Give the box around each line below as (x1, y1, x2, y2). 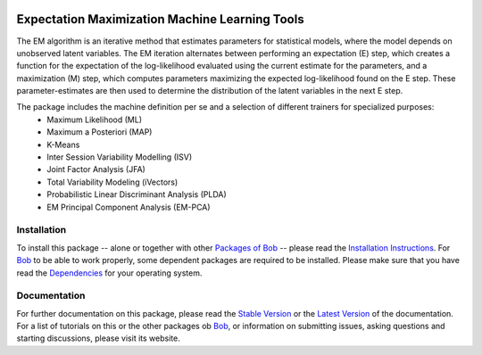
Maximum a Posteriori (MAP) (46, 127, 153, 137)
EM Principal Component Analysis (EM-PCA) (46, 202, 211, 212)
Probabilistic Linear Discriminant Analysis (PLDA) (46, 189, 227, 200)
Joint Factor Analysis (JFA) (46, 164, 146, 175)
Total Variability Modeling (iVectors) (46, 177, 179, 187)
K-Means (46, 139, 80, 150)
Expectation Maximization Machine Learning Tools (16, 12, 304, 27)
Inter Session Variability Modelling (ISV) (46, 152, 192, 162)
